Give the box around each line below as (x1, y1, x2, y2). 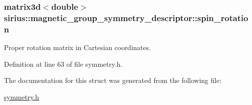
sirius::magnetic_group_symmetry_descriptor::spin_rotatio (4, 11, 249, 24)
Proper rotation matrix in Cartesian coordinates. (4, 42, 151, 52)
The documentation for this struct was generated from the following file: (4, 75, 222, 85)
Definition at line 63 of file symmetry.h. (4, 58, 123, 69)
